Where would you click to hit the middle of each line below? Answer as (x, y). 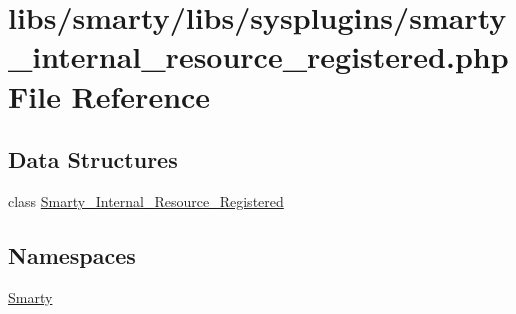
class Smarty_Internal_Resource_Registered (146, 200)
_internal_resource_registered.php (258, 56)
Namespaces (72, 254)
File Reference (109, 95)
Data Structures (93, 159)
